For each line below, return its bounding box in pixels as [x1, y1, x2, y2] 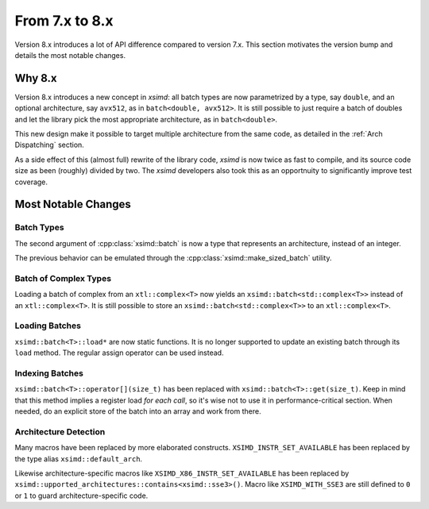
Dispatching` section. [14, 140, 85, 150]
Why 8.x [14, 71, 57, 85]
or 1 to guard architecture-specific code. [14, 491, 149, 500]
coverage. [14, 177, 48, 187]
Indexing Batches [14, 368, 83, 379]
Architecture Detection [14, 426, 106, 437]
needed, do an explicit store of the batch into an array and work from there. [14, 407, 261, 416]
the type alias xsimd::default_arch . [14, 453, 143, 464]
